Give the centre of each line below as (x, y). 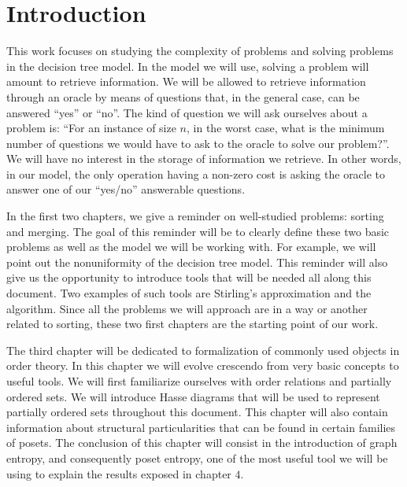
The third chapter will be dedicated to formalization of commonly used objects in (203, 350)
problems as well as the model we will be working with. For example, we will (191, 247)
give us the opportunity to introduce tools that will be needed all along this (189, 277)
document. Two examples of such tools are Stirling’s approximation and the (189, 293)
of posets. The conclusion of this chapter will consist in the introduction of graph (202, 443)
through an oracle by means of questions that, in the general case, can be (183, 96)
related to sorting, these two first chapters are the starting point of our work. (192, 324)
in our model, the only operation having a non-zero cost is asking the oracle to (196, 173)
